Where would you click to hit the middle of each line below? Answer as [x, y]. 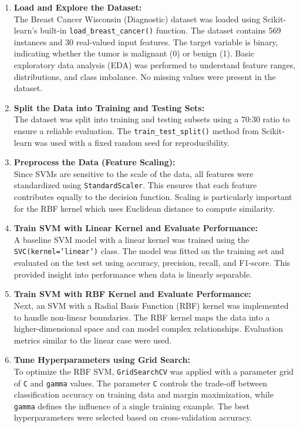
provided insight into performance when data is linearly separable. [133, 274]
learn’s [26, 30]
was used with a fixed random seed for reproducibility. [132, 142]
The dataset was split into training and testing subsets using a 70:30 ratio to [152, 119]
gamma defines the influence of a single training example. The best [132, 406]
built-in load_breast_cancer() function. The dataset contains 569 [161, 30]
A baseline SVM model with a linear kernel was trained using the [132, 239]
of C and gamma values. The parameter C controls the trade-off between [140, 383]
